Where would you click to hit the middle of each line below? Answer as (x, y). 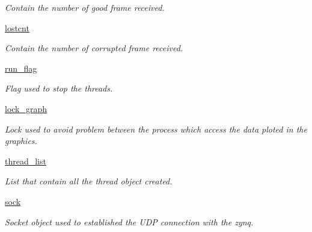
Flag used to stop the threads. (59, 88)
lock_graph (26, 108)
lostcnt (17, 27)
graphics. (21, 141)
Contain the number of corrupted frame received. (94, 48)
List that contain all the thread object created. (89, 181)
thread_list (26, 161)
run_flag (21, 68)
